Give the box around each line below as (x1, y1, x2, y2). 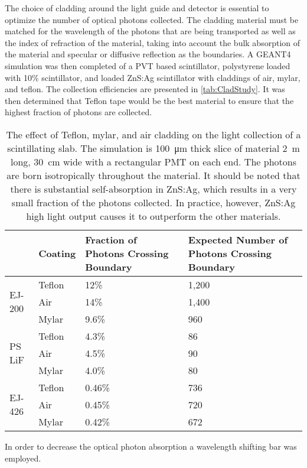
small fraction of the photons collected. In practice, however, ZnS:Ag (11, 195, 296, 209)
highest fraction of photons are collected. (5, 106, 152, 118)
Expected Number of (188, 232, 288, 246)
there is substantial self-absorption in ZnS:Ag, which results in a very (10, 181, 297, 196)
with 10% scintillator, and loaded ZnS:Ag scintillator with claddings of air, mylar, (5, 71, 301, 83)
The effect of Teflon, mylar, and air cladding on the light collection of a (6, 127, 301, 141)
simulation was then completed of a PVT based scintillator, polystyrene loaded (5, 59, 290, 71)
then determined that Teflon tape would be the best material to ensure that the (5, 94, 294, 106)
